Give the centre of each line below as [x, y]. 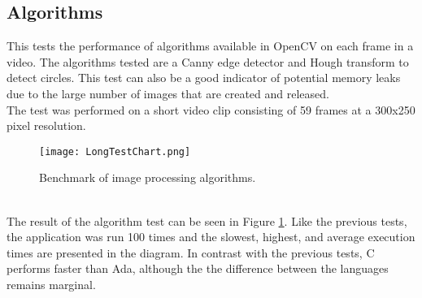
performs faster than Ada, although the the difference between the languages [198, 268]
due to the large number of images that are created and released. [168, 93]
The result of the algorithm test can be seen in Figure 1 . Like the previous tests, [207, 220]
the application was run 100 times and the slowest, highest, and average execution [211, 237]
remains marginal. [51, 284]
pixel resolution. [46, 125]
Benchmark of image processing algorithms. [148, 177]
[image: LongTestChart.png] [115, 151]
